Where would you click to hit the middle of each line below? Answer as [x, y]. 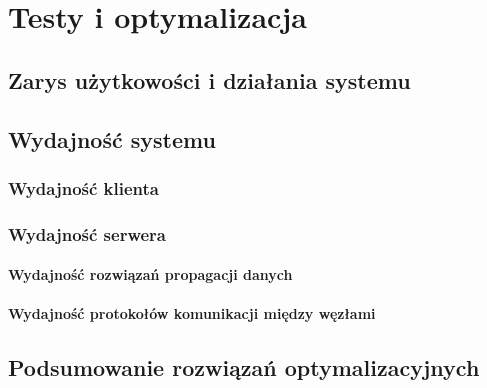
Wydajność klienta [83, 187]
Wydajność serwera [87, 233]
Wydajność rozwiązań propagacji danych [150, 274]
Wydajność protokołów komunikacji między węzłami [192, 313]
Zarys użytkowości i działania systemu [209, 79]
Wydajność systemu [112, 138]
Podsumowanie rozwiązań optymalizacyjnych [244, 367]
